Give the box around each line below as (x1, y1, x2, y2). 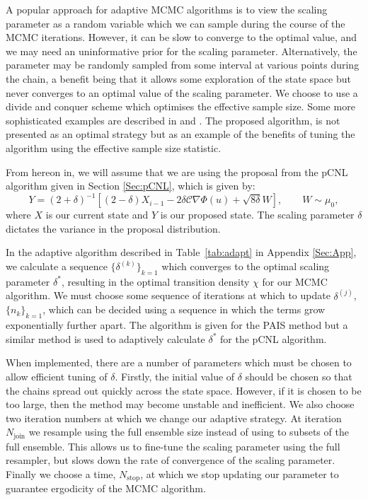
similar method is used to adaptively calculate (6, 331, 205, 346)
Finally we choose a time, (6, 467, 116, 482)
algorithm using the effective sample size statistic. (6, 140, 222, 155)
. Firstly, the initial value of (115, 369, 235, 383)
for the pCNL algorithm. (220, 331, 327, 346)
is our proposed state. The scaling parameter (160, 207, 355, 222)
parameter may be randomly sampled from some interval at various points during (6, 57, 360, 72)
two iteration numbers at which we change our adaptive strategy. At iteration (6, 410, 342, 425)
